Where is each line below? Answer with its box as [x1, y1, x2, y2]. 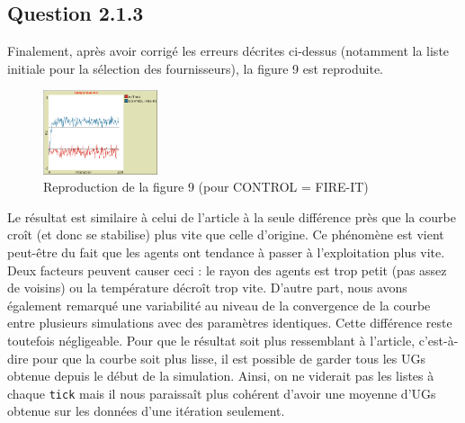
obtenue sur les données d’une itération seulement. [7, 401, 285, 420]
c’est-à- [418, 330, 459, 349]
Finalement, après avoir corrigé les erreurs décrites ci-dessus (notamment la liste [7, 41, 450, 60]
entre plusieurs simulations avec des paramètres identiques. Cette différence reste [7, 313, 452, 332]
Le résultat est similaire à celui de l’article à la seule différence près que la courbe [7, 207, 456, 226]
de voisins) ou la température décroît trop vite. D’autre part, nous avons [7, 278, 407, 297]
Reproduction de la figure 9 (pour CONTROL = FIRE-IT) [43, 177, 369, 196]
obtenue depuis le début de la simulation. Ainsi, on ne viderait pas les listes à [7, 366, 434, 385]
